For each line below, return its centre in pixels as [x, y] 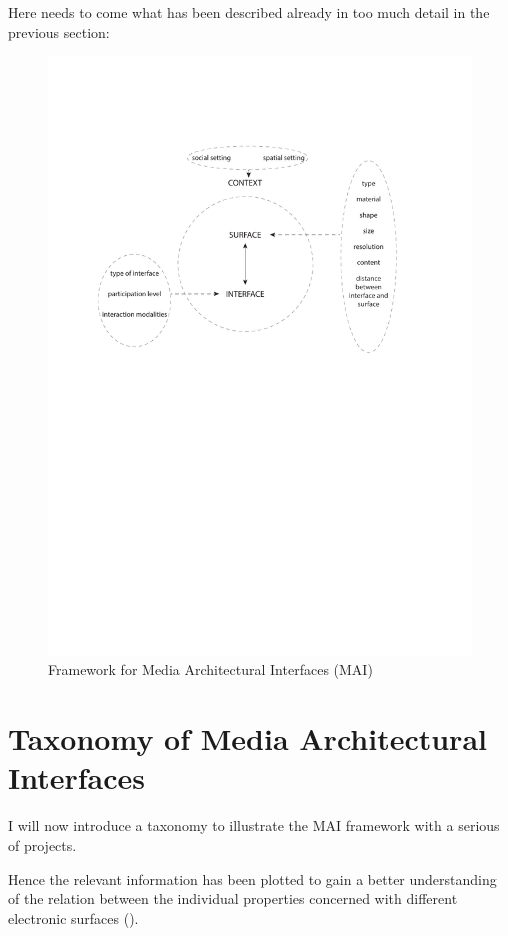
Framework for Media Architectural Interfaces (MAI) [210, 669]
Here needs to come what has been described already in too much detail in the [249, 12]
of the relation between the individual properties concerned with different [233, 898]
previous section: [59, 31]
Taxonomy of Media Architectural [247, 738]
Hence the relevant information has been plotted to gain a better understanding [252, 878]
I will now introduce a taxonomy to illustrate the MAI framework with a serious [254, 825]
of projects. [42, 844]
